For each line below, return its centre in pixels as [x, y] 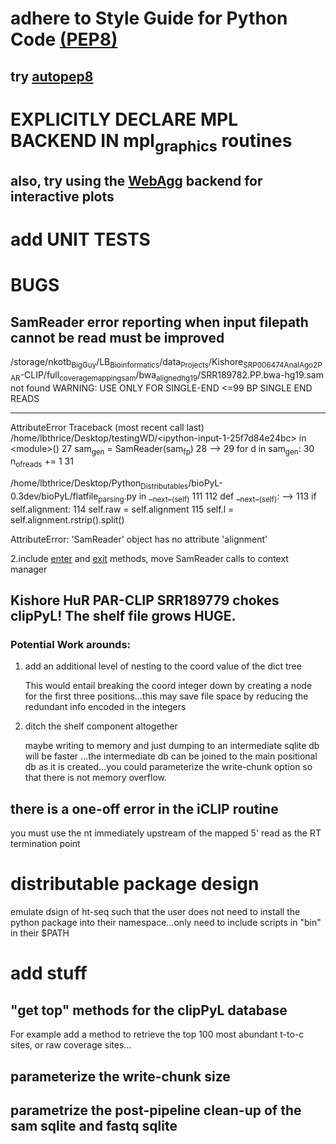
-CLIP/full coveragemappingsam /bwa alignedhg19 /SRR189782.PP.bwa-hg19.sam [171, 375]
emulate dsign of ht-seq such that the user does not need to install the [155, 912]
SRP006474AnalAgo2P [283, 365]
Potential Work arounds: [71, 645]
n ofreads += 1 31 [42, 462]
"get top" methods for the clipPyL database [149, 1010]
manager [29, 569]
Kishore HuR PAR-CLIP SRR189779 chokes [145, 600]
